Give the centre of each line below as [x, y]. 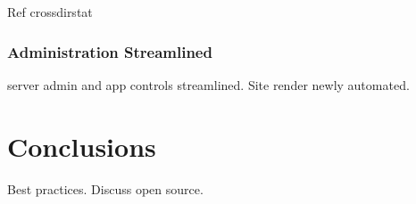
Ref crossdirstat [50, 12]
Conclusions [82, 146]
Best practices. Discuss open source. [105, 188]
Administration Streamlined [110, 51]
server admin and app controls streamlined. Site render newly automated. [208, 84]
